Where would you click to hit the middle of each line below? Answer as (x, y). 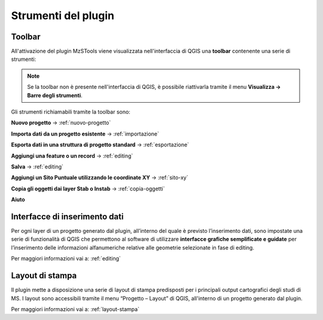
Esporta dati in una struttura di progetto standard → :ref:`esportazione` (100, 145)
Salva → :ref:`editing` (37, 167)
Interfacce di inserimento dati (67, 216)
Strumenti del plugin (63, 16)
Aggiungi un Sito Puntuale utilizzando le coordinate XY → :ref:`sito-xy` (100, 178)
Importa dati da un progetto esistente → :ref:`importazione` (85, 134)
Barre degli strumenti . (55, 95)
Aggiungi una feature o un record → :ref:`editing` (72, 156)
